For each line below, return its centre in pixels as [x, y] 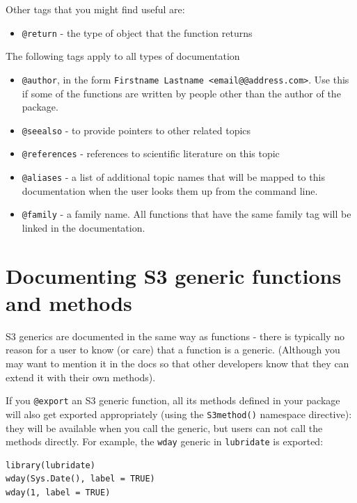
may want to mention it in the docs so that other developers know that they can [177, 363]
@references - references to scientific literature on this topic [151, 153]
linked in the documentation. [84, 227]
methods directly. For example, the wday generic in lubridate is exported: [165, 441]
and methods [69, 302]
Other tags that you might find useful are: [95, 9]
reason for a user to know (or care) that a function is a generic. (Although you [173, 350]
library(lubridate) [50, 465]
